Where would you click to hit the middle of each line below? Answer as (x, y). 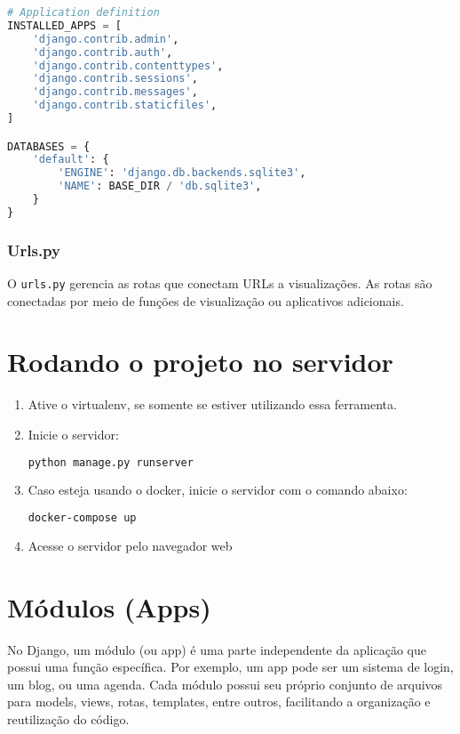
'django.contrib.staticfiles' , (125, 105)
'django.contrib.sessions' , (115, 79)
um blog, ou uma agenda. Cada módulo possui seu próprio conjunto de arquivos (225, 684)
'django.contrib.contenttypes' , (128, 65)
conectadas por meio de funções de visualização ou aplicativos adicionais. (206, 300)
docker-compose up (82, 518)
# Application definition (83, 12)
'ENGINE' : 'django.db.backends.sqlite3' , (182, 173)
